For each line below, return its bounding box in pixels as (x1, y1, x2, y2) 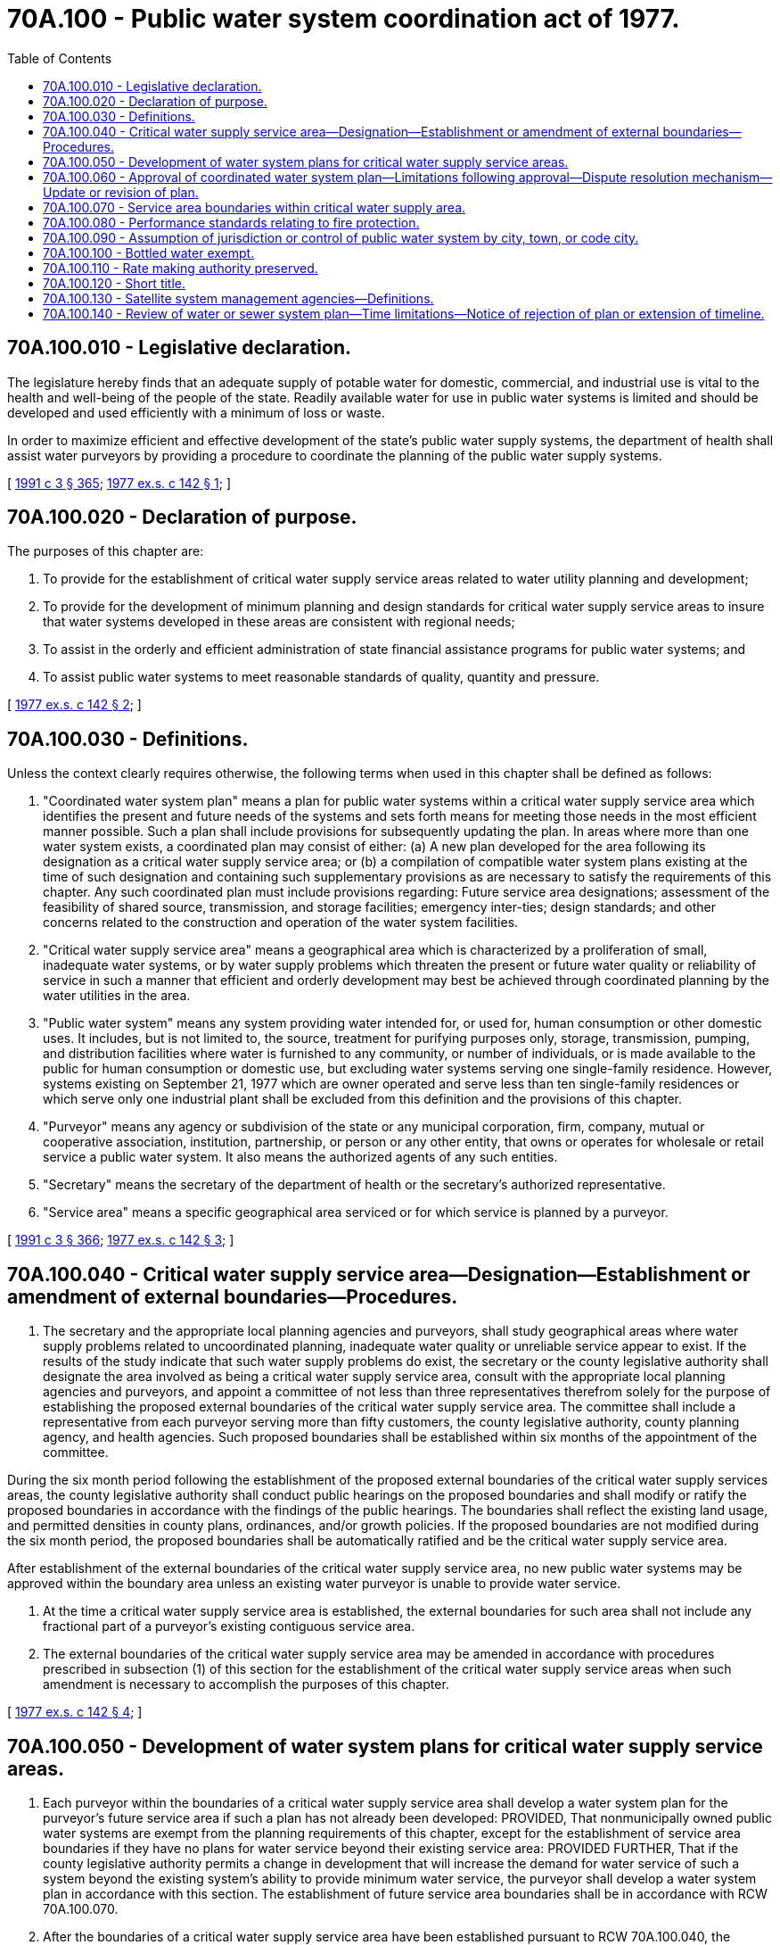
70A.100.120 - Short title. (43, 275, 186, 291)
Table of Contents (7, 50, 112, 66)
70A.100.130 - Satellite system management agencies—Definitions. (43, 290, 434, 306)
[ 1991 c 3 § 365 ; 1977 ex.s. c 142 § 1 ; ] (7, 475, 232, 491)
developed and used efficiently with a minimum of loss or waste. (7, 404, 385, 420)
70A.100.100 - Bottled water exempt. (43, 244, 255, 261)
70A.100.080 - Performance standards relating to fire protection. (43, 214, 420, 230)
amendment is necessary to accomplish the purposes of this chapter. (43, 1676, 449, 1693)
